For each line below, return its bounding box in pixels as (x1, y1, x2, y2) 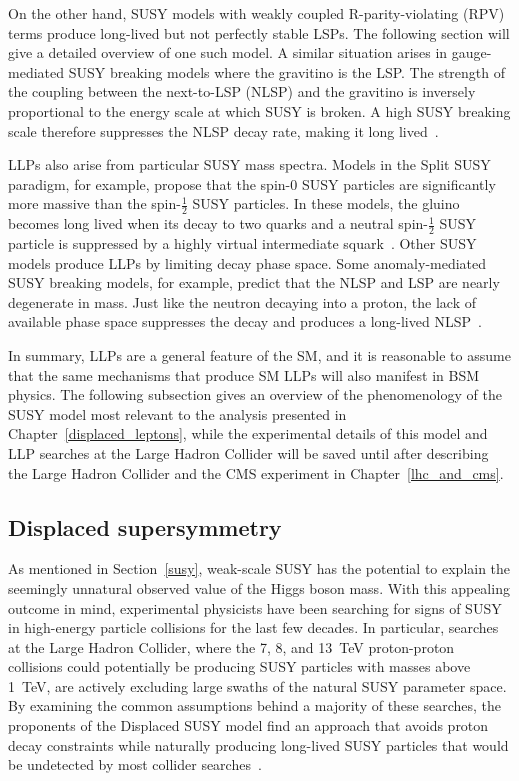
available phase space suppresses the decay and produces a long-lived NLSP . (8, 311, 482, 332)
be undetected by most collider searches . (8, 754, 262, 775)
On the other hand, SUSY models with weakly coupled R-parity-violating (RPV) (8, 3, 505, 23)
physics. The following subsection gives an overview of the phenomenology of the (8, 384, 502, 405)
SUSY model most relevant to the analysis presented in (8, 403, 347, 424)
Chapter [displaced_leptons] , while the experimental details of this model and (8, 423, 488, 444)
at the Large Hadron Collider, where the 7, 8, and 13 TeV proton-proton (8, 636, 455, 657)
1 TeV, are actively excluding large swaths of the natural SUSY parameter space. (8, 675, 507, 696)
